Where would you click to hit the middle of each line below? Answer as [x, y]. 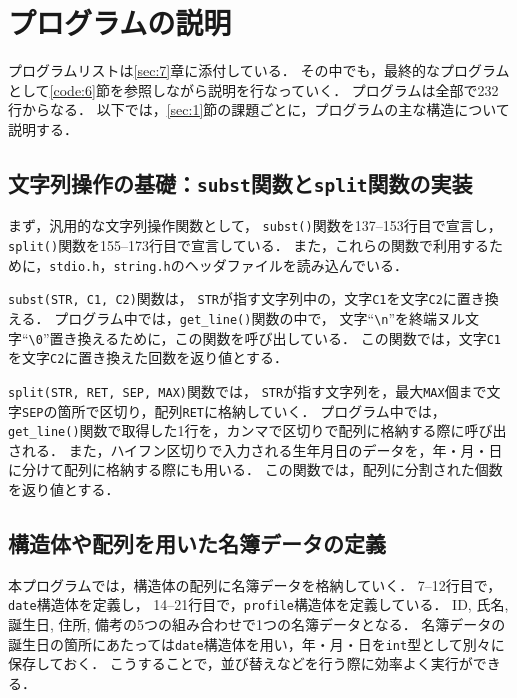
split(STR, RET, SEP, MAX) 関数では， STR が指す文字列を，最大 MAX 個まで [247, 390]
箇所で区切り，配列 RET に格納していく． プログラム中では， [251, 410]
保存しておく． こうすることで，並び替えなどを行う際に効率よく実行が [240, 663]
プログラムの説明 [120, 22]
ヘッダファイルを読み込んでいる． [296, 264]
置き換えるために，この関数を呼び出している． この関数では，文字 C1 [275, 337]
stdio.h [74, 266]
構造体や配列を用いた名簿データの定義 [197, 543]
